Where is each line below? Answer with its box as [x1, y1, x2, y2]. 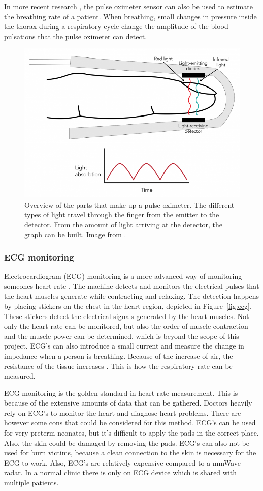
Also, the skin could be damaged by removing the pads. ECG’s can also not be [4, 437, 249, 448]
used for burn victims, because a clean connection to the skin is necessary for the [4, 447, 256, 458]
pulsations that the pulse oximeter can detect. [4, 31, 147, 41]
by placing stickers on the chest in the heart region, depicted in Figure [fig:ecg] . [4, 300, 252, 311]
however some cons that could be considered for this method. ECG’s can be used [4, 417, 256, 428]
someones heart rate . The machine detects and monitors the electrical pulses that [4, 280, 259, 291]
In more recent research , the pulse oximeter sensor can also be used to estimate [4, 1, 253, 11]
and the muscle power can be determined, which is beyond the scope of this [4, 330, 239, 341]
